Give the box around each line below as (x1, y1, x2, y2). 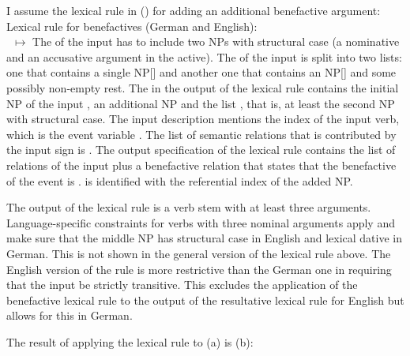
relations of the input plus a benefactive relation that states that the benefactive (6, 156, 397, 173)
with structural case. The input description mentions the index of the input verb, (6, 111, 400, 127)
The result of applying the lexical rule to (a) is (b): (6, 333, 254, 350)
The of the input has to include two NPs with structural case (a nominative (32, 33, 400, 50)
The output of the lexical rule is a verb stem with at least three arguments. (6, 199, 371, 215)
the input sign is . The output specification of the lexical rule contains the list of (6, 141, 396, 158)
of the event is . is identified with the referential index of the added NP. (6, 172, 353, 189)
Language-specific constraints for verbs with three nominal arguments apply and (6, 214, 395, 230)
